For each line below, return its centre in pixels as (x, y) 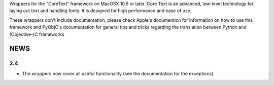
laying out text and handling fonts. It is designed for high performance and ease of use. (100, 11)
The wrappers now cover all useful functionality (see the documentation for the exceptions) (118, 73)
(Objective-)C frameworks (37, 34)
